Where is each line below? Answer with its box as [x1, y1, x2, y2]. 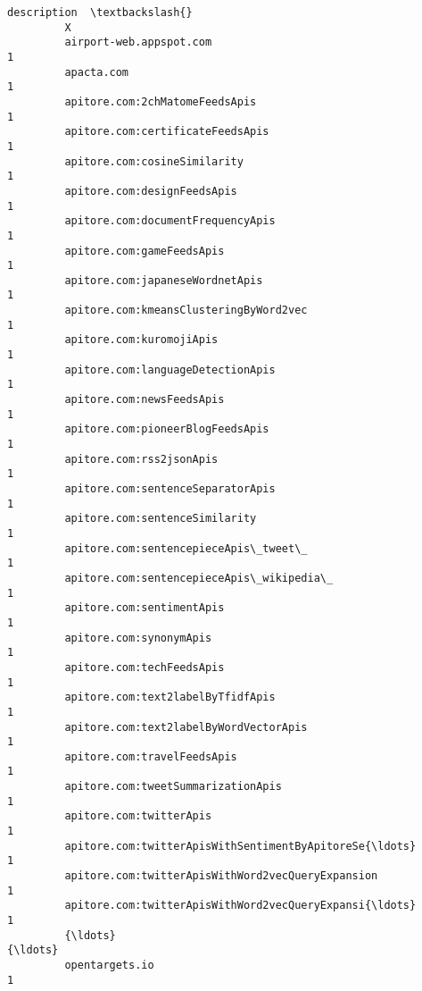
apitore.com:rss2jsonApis [64, 452, 219, 466]
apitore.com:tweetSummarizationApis [64, 780, 282, 794]
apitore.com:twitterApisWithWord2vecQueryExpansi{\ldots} [64, 899, 417, 912]
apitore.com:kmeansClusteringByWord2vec [64, 304, 308, 317]
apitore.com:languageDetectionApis [64, 363, 276, 376]
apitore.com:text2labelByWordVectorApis [64, 720, 308, 734]
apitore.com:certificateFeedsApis [64, 125, 269, 139]
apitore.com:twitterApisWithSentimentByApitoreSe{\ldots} [64, 839, 417, 852]
